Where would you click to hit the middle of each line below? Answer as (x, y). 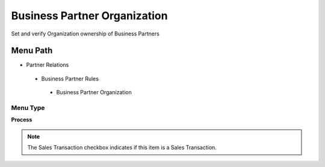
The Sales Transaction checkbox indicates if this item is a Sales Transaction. (122, 148)
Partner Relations (48, 65)
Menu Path (32, 51)
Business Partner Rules (70, 79)
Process (22, 120)
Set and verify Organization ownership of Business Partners (85, 34)
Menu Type (28, 108)
